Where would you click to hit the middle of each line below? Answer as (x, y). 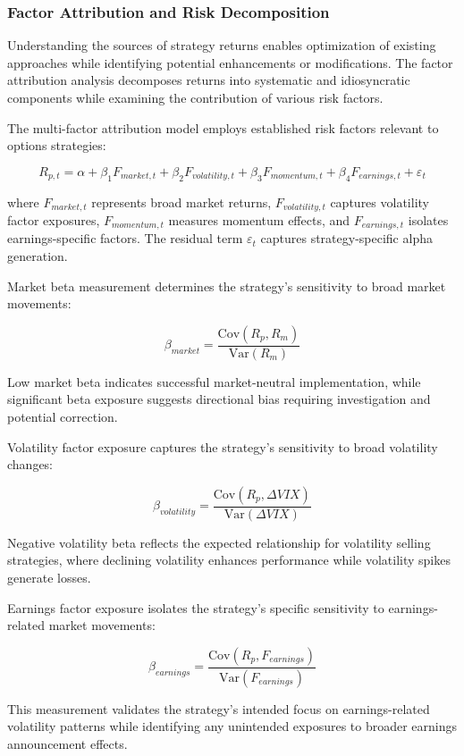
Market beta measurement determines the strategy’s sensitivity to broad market (227, 286)
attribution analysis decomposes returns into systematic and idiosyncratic (209, 80)
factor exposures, (54, 220)
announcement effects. (67, 743)
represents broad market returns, (181, 202)
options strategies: (57, 145)
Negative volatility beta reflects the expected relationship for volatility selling (219, 542)
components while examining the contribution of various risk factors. (195, 97)
